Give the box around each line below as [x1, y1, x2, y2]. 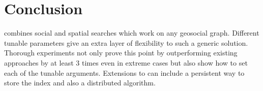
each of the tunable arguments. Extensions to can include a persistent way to [4, 67, 245, 78]
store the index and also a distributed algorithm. [4, 77, 156, 88]
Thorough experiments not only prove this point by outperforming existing [4, 47, 238, 58]
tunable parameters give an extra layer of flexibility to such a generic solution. [4, 37, 248, 48]
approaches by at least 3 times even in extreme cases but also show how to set [4, 57, 248, 68]
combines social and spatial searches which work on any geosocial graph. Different [4, 27, 259, 38]
